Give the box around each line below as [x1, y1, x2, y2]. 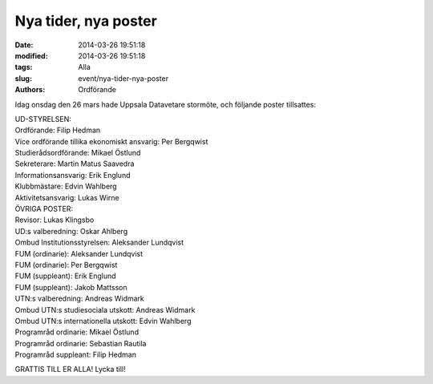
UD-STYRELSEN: [14, 114, 72, 123]
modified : [14, 51, 48, 60]
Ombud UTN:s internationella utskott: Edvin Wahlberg [14, 316, 192, 325]
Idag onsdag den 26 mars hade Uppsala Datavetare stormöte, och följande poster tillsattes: [14, 99, 317, 109]
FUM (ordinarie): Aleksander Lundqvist [14, 249, 144, 258]
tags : [14, 63, 33, 72]
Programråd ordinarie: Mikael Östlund [14, 327, 140, 337]
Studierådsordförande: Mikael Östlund [14, 148, 141, 158]
